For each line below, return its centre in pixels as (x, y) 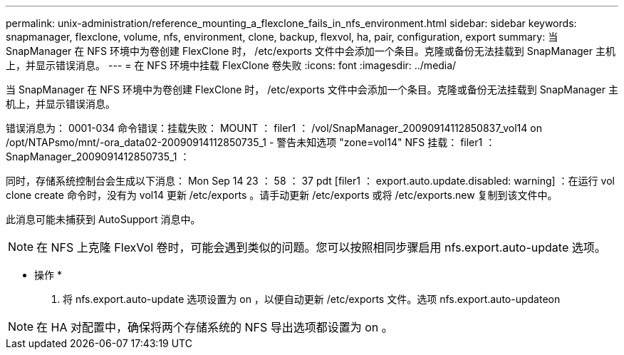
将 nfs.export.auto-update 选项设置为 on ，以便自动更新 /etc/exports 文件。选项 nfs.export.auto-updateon (312, 299)
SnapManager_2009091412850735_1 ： (98, 156)
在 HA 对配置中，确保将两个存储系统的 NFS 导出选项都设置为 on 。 (215, 327)
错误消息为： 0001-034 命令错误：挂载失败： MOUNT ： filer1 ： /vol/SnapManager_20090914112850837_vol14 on (274, 128)
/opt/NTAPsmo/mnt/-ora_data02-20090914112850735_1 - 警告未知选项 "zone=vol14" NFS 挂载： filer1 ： (251, 142)
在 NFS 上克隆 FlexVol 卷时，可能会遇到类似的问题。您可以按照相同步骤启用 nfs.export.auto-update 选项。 (321, 247)
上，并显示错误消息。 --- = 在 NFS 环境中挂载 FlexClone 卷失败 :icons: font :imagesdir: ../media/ (231, 65)
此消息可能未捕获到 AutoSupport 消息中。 (103, 219)
